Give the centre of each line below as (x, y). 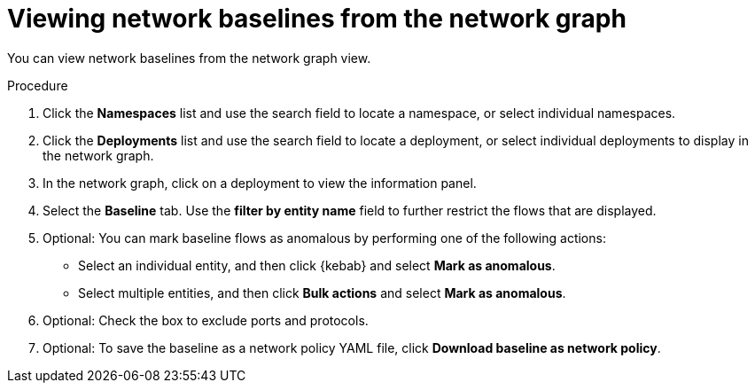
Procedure (38, 85)
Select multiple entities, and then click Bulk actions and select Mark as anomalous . (322, 292)
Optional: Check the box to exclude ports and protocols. (206, 320)
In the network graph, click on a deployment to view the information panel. (260, 183)
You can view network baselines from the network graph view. (189, 58)
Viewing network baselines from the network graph (317, 19)
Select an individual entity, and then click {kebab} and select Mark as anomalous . (317, 265)
